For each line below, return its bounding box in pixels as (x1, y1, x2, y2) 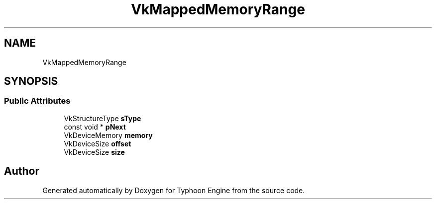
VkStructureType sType (64, 114, 141, 123)
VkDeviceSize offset (64, 139, 131, 148)
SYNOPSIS (4, 75, 58, 88)
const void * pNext (64, 122, 126, 131)
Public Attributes (4, 96, 71, 106)
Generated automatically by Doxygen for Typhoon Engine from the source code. (42, 186, 305, 195)
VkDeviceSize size (64, 147, 125, 156)
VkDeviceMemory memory (64, 131, 153, 139)
